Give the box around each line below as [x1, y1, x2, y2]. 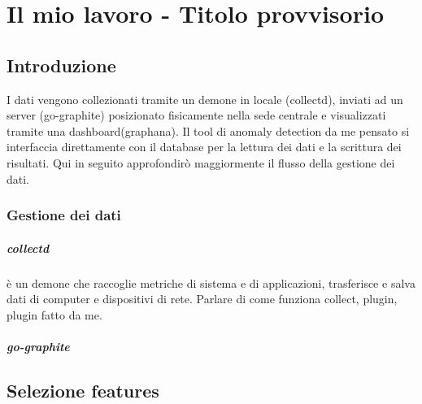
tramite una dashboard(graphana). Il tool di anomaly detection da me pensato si [7, 122, 410, 139]
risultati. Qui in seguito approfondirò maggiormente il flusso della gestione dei [7, 154, 395, 171]
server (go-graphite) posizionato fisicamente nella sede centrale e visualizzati [7, 106, 386, 124]
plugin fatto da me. [7, 306, 102, 323]
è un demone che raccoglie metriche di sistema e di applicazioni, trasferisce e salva [7, 274, 415, 291]
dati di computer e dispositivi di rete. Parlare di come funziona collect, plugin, [7, 290, 398, 307]
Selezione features [7, 377, 159, 402]
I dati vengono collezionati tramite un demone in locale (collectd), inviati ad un [7, 90, 403, 107]
